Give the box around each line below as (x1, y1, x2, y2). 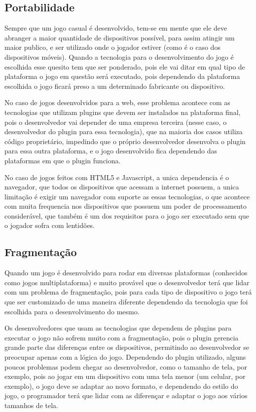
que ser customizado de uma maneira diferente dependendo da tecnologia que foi (4, 297, 248, 307)
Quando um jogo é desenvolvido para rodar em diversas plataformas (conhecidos (4, 267, 248, 278)
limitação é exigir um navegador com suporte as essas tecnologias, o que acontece (4, 191, 250, 201)
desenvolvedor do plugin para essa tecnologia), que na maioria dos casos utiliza (4, 126, 243, 137)
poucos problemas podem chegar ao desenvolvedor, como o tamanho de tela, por (4, 361, 247, 372)
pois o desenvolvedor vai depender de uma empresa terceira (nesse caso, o (4, 116, 227, 127)
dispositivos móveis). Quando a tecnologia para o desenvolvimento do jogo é (4, 51, 234, 62)
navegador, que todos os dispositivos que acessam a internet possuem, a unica (4, 182, 239, 192)
